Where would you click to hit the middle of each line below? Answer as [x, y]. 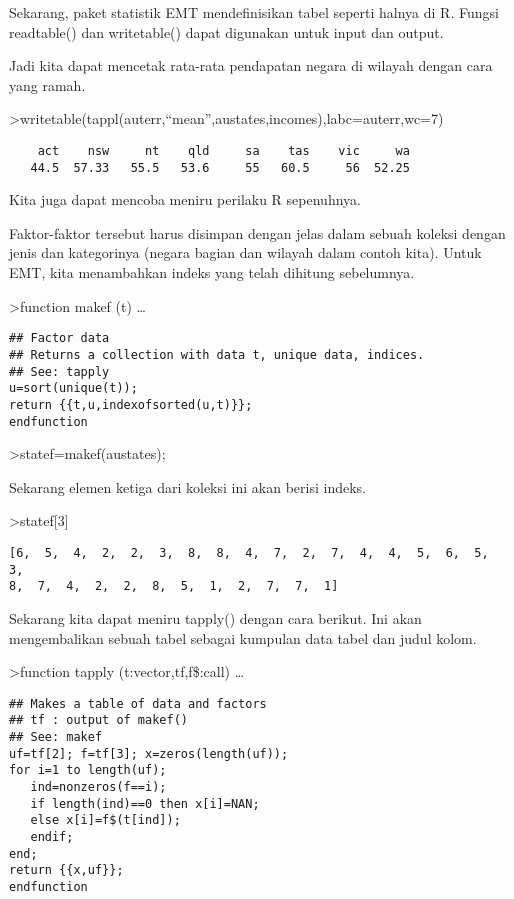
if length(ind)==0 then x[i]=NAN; [145, 803]
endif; [52, 836]
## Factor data [59, 338]
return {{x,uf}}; [66, 870]
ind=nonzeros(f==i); [98, 787]
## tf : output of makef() [98, 720]
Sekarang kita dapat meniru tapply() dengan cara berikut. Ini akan [215, 617]
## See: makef [56, 737]
